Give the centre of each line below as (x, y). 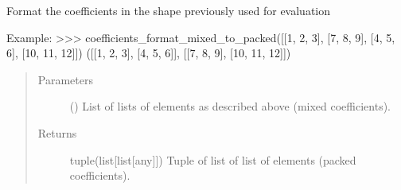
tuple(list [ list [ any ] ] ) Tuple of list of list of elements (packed (213, 159)
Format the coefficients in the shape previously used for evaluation (169, 10)
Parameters (65, 79)
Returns (57, 132)
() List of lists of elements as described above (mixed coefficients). (230, 106)
